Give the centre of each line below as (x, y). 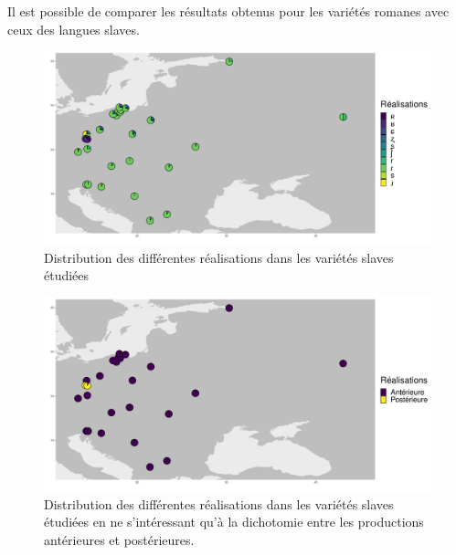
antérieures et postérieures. (119, 539)
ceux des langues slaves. (74, 29)
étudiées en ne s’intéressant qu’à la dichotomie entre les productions (234, 522)
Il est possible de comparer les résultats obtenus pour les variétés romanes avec (228, 11)
